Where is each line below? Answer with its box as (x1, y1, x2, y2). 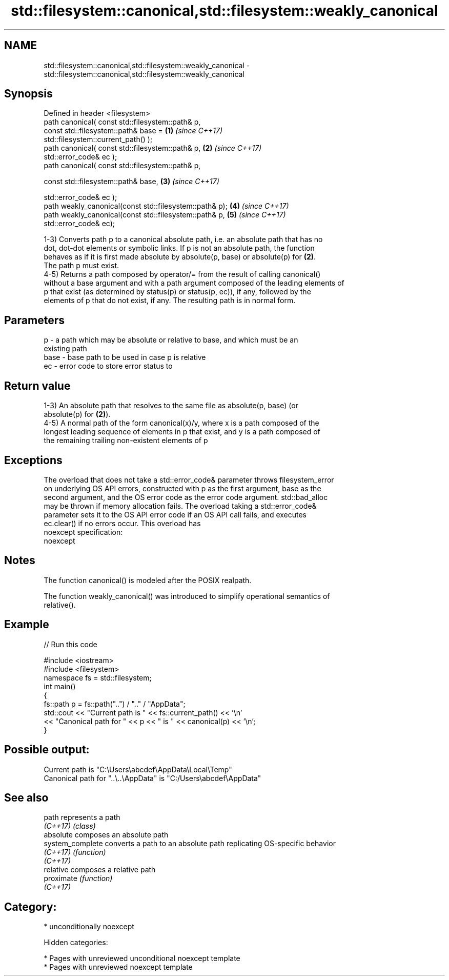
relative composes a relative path (44, 865, 156, 874)
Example (4, 618, 49, 631)
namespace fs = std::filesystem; (44, 673, 152, 682)
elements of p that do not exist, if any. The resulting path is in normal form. (44, 296, 296, 305)
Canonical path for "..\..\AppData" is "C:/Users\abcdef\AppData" (44, 773, 261, 783)
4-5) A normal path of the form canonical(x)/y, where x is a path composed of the (44, 418, 319, 428)
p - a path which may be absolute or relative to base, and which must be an (44, 335, 298, 345)
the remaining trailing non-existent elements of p (44, 436, 208, 445)
